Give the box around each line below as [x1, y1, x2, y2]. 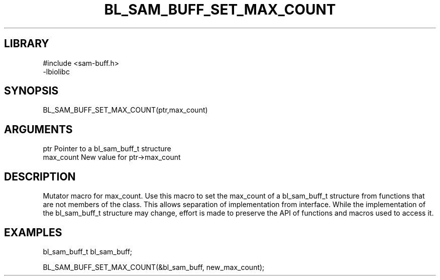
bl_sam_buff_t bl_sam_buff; [43, 247, 133, 256]
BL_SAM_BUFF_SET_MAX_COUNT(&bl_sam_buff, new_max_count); [43, 262, 265, 271]
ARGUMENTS [4, 123, 73, 136]
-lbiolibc [43, 67, 70, 76]
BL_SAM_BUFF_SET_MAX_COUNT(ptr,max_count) [43, 106, 208, 115]
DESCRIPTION [4, 170, 76, 183]
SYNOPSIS [4, 84, 59, 98]
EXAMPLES [4, 226, 62, 239]
